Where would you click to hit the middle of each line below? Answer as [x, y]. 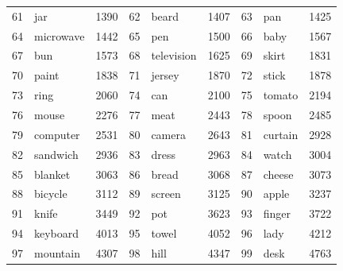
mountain [57, 252]
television [174, 55]
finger [277, 213]
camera [168, 134]
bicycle [51, 194]
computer [57, 134]
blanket [52, 174]
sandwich [56, 154]
